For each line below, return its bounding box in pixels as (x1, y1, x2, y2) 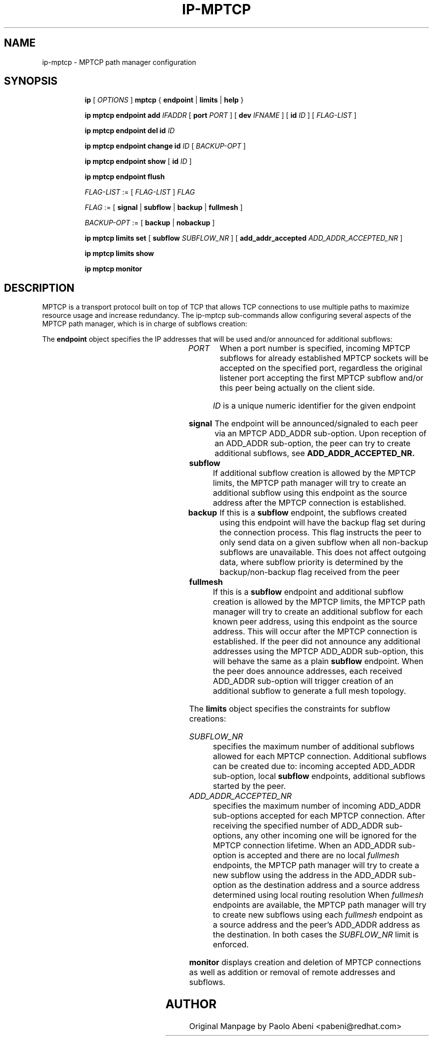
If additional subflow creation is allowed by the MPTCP (213, 468, 416, 478)
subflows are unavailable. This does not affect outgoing (219, 547, 426, 558)
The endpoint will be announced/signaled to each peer (215, 418, 418, 429)
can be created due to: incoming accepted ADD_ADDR (213, 761, 415, 772)
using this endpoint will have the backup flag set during (219, 518, 426, 528)
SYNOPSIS (4, 75, 58, 88)
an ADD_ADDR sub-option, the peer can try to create (215, 438, 411, 449)
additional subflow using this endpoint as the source (213, 488, 407, 498)
